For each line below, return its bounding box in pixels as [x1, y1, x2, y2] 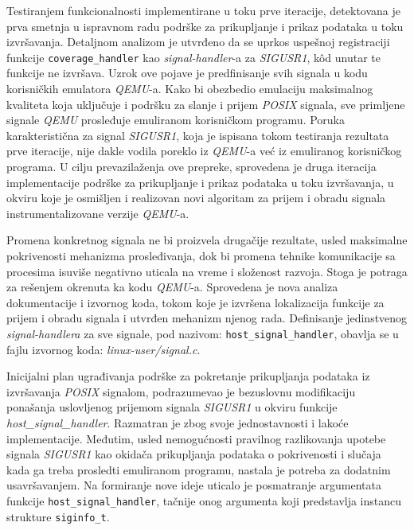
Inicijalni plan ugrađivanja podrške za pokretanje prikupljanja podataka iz [6, 368, 370, 384]
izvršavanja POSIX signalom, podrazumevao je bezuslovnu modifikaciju [6, 383, 356, 399]
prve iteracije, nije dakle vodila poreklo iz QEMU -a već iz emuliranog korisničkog [6, 142, 402, 159]
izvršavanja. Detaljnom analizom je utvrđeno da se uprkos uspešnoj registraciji [6, 33, 390, 50]
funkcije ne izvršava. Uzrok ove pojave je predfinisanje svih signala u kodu [6, 64, 368, 81]
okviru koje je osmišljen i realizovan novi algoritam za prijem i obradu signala [6, 189, 386, 206]
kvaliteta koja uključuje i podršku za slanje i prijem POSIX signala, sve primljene [6, 95, 405, 112]
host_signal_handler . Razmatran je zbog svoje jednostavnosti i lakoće [6, 414, 349, 431]
